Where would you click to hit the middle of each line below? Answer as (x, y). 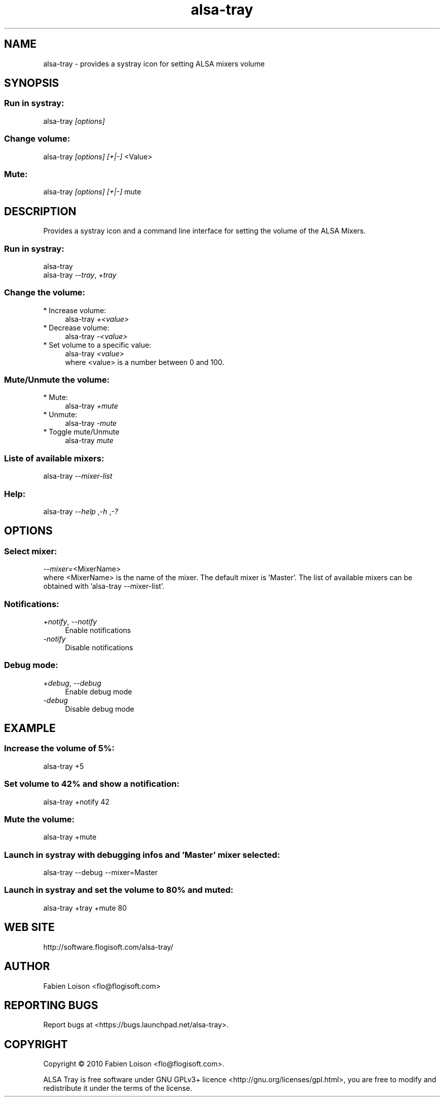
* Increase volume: (75, 310)
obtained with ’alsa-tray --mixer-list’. (104, 586)
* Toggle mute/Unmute (81, 432)
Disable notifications (99, 647)
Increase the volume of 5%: (60, 748)
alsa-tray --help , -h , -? (81, 511)
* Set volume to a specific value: (97, 345)
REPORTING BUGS (51, 1005)
